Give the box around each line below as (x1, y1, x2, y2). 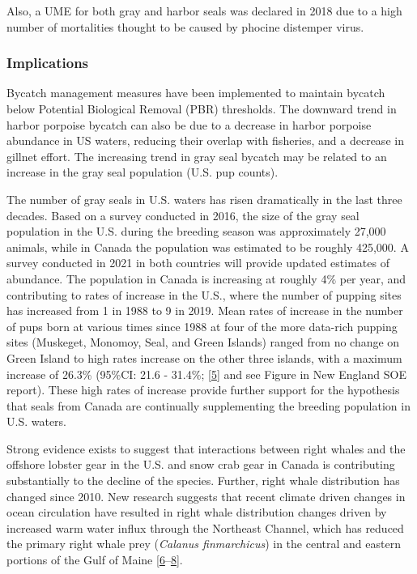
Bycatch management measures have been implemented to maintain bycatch (6, 84, 385, 101)
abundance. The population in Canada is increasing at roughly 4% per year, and (6, 270, 406, 287)
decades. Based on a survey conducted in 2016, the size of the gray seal (6, 206, 360, 223)
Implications (6, 53, 89, 73)
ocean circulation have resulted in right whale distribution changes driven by (6, 504, 387, 521)
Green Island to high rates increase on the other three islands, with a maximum (6, 349, 402, 366)
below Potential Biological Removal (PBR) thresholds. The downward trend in (6, 100, 397, 117)
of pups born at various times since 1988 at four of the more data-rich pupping (6, 317, 398, 334)
